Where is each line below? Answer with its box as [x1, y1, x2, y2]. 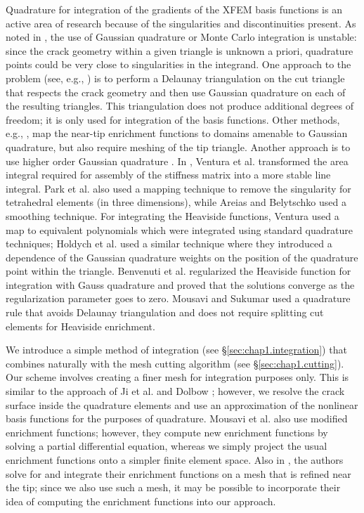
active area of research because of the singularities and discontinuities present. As [6, 15, 356, 30]
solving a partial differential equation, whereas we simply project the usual [6, 439, 327, 453]
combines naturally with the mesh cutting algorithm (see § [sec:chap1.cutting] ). [6, 356, 344, 370]
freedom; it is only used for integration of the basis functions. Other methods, [6, 112, 340, 126]
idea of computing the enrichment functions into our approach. [6, 493, 276, 508]
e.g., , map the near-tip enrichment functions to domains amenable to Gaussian [6, 126, 348, 141]
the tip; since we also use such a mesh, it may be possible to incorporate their [6, 480, 341, 495]
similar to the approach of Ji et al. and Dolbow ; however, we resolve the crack [6, 384, 345, 398]
